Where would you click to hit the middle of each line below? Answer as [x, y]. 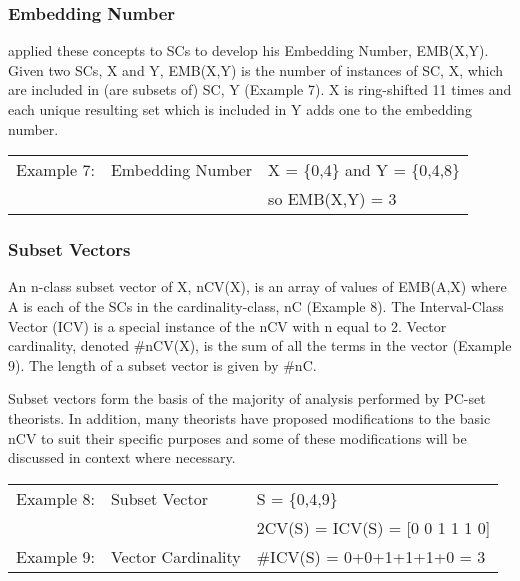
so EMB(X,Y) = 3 [332, 199]
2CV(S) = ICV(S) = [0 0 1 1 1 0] [373, 527]
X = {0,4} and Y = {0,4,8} [364, 170]
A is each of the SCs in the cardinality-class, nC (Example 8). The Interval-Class [256, 306]
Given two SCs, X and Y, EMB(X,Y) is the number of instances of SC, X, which [256, 69]
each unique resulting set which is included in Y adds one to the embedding [240, 109]
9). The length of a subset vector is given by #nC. [162, 364]
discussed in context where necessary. [122, 457]
